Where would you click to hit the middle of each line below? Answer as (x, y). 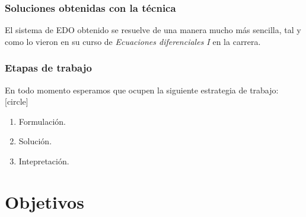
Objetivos (44, 201)
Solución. (35, 141)
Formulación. (42, 121)
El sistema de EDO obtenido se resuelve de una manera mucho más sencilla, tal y (153, 30)
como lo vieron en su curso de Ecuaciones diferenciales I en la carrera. (133, 41)
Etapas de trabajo (48, 68)
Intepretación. (44, 161)
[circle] (17, 101)
